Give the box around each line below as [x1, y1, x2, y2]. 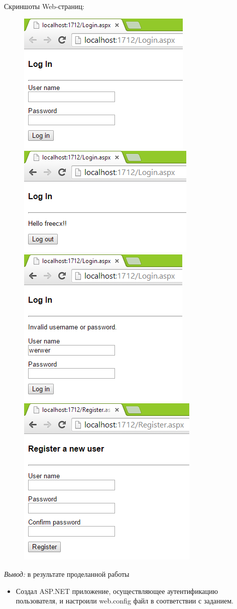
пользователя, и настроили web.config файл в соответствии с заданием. [16, 595, 233, 606]
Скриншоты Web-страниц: [4, 1, 84, 11]
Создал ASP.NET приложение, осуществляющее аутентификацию [16, 585, 218, 596]
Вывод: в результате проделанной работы [4, 568, 130, 579]
